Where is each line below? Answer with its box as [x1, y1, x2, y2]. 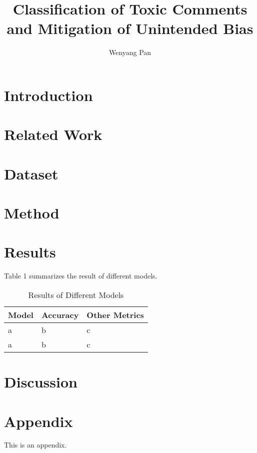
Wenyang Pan [108, 47, 151, 57]
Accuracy [41, 308, 79, 320]
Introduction [4, 84, 93, 105]
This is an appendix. [4, 439, 67, 450]
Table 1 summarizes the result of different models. [4, 270, 157, 281]
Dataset [4, 163, 58, 183]
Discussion [4, 371, 77, 392]
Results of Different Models [28, 288, 124, 300]
